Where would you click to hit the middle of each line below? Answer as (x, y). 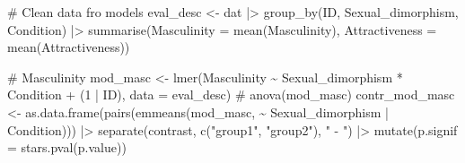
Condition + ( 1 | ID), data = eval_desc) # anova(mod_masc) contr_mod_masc (231, 94)
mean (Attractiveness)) (69, 47)
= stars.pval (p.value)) (67, 147)
